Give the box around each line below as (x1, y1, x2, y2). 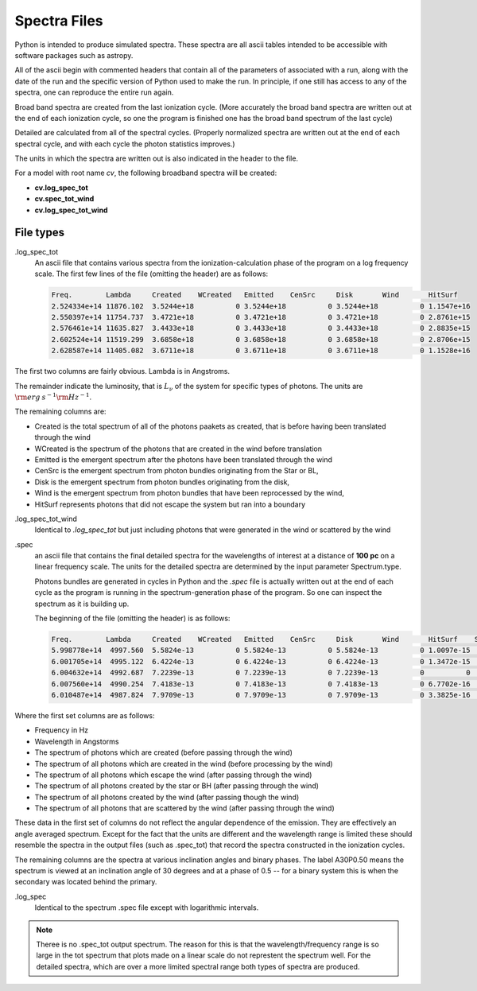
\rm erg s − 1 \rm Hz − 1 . (14, 391, 92, 402)
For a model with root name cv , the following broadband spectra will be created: (14, 168, 277, 178)
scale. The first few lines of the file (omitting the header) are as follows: (34, 269, 269, 278)
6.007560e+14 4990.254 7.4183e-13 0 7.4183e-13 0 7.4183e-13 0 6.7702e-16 (51, 679, 471, 688)
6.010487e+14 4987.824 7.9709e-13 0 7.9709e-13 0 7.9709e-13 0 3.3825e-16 (51, 690, 471, 699)
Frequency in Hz (34, 725, 89, 735)
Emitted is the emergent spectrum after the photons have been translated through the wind (34, 454, 333, 464)
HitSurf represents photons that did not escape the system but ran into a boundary (34, 499, 306, 509)
